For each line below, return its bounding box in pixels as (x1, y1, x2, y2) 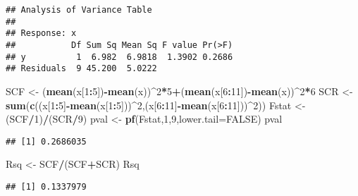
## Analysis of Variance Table (6, 5, 152, 15)
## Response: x (6, 28, 77, 39)
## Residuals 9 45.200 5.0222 (6, 63, 157, 74)
